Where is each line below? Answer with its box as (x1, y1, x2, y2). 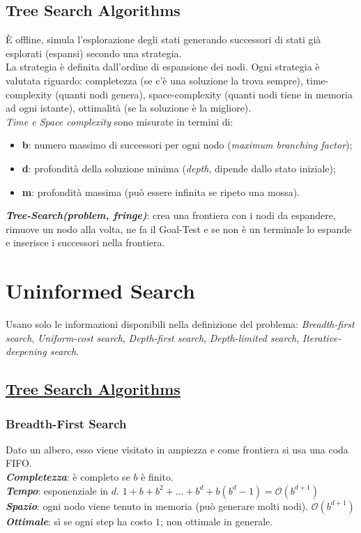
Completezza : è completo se (6, 470, 130, 484)
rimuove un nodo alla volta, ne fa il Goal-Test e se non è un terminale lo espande (6, 221, 352, 236)
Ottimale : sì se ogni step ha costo (6, 513, 153, 528)
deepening (6, 344, 47, 359)
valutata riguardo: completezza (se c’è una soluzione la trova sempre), (6, 73, 303, 87)
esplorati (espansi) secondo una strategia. (6, 45, 182, 60)
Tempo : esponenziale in (6, 483, 109, 497)
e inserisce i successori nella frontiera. (6, 235, 165, 250)
